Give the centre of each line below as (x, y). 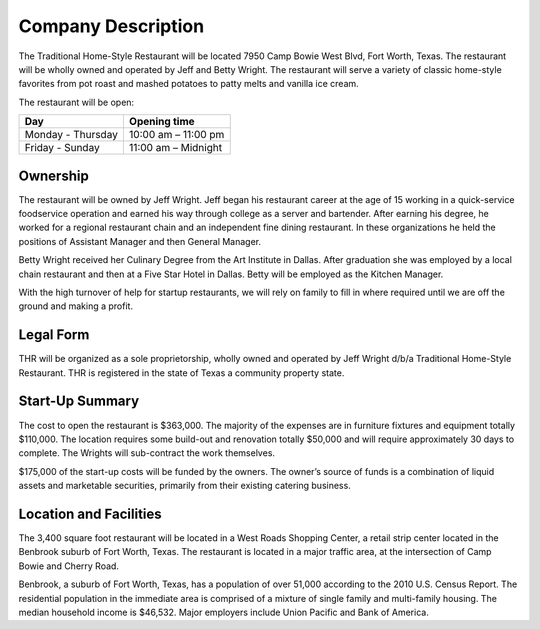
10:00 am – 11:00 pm (176, 135)
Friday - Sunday (62, 148)
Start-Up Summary (79, 401)
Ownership (53, 175)
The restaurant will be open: (76, 102)
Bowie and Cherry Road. (69, 566)
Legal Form (54, 335)
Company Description (111, 26)
